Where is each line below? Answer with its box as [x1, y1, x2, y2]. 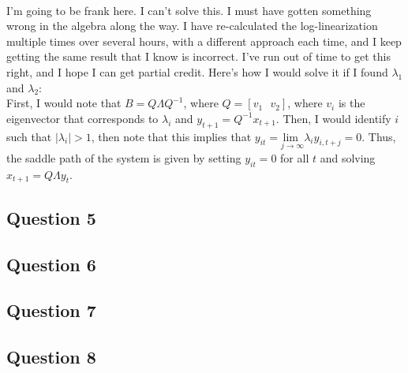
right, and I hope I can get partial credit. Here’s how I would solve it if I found [6, 63, 388, 80]
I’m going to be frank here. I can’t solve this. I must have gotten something [6, 2, 372, 18]
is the [338, 95, 365, 111]
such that [6, 128, 52, 144]
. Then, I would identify [275, 110, 391, 126]
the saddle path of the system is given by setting [6, 149, 241, 166]
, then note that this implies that [91, 128, 252, 144]
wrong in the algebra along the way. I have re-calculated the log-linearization [6, 17, 378, 34]
